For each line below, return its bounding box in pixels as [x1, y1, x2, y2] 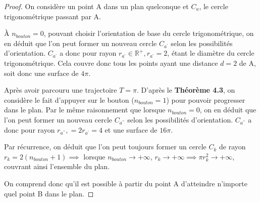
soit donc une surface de [4, 67, 79, 78]
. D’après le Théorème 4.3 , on [137, 85, 235, 95]
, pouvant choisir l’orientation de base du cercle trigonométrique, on [43, 28, 254, 38]
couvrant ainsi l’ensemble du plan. [4, 161, 110, 172]
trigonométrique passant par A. [4, 11, 101, 21]
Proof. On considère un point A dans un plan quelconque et [4, 1, 189, 11]
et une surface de [105, 124, 158, 135]
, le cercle [199, 1, 228, 11]
